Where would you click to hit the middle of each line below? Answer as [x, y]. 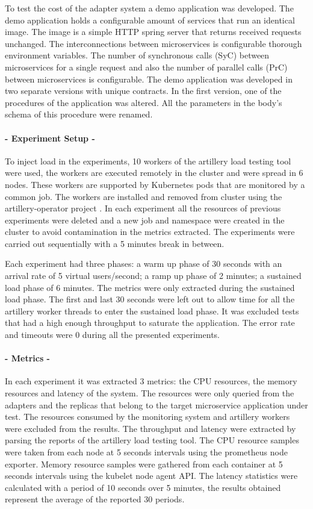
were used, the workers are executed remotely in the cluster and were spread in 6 [154, 173]
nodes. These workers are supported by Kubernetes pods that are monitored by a [155, 184]
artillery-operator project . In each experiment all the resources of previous [143, 208]
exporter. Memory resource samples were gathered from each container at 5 [144, 464]
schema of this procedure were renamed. [79, 114]
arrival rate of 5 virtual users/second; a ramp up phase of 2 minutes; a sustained [153, 276]
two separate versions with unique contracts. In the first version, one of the [143, 91]
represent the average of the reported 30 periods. [95, 499]
